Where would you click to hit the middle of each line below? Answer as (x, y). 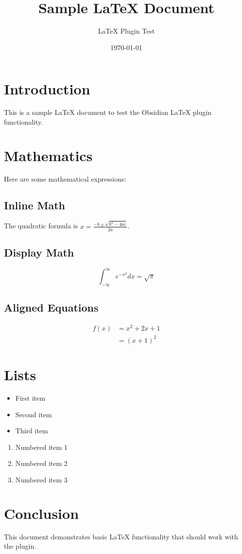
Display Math (39, 252)
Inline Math (35, 205)
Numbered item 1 (41, 447)
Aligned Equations (51, 307)
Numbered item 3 (41, 479)
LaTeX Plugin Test (126, 31)
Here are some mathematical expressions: (65, 178)
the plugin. (20, 546)
